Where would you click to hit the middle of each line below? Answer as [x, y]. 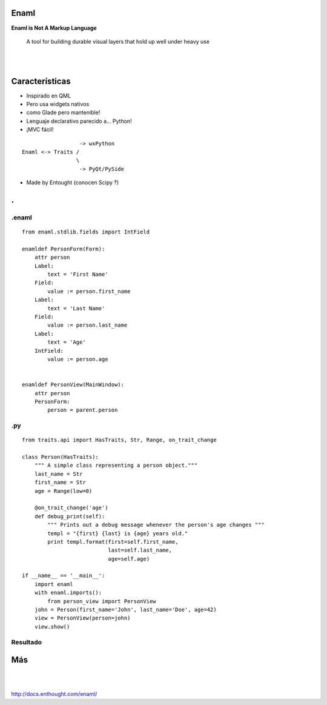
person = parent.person [83, 410]
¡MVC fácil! [40, 130]
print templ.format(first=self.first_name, [113, 542]
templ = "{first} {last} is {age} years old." [118, 533]
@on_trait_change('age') [71, 508]
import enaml [54, 584]
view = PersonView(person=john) [82, 618]
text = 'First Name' [78, 275]
